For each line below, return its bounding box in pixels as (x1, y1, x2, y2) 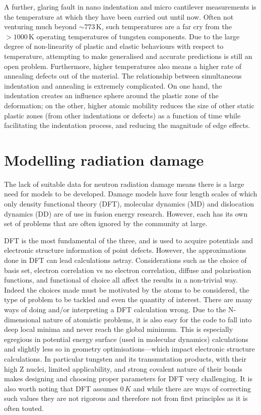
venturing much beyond (4, 21, 77, 32)
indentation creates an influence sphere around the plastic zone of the (4, 90, 219, 101)
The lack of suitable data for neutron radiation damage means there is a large (4, 178, 244, 189)
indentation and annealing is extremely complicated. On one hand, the (4, 80, 222, 91)
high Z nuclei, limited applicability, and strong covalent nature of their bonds (4, 363, 242, 374)
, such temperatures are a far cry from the (101, 21, 232, 32)
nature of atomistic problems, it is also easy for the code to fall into (43, 314, 252, 324)
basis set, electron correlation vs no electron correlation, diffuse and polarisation (4, 264, 251, 275)
